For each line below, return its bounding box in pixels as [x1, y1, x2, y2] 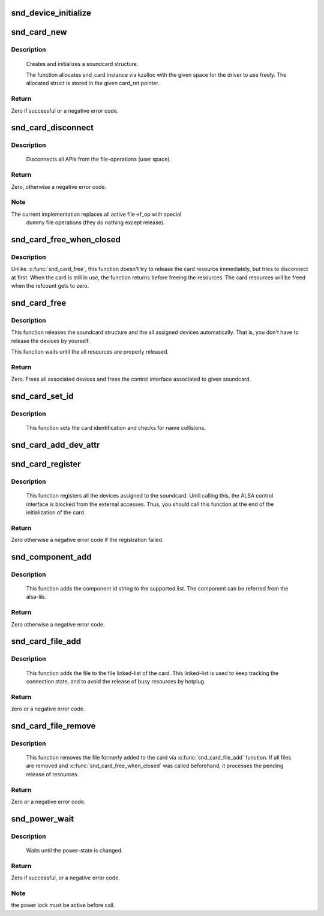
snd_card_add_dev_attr [11, 439, 100, 450]
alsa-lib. [26, 593, 46, 601]
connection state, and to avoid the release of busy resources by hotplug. [26, 677, 206, 685]
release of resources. [26, 770, 79, 778]
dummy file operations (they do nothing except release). [26, 219, 165, 226]
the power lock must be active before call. [11, 902, 115, 909]
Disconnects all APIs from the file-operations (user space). [26, 156, 171, 163]
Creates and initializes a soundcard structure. [26, 60, 139, 67]
